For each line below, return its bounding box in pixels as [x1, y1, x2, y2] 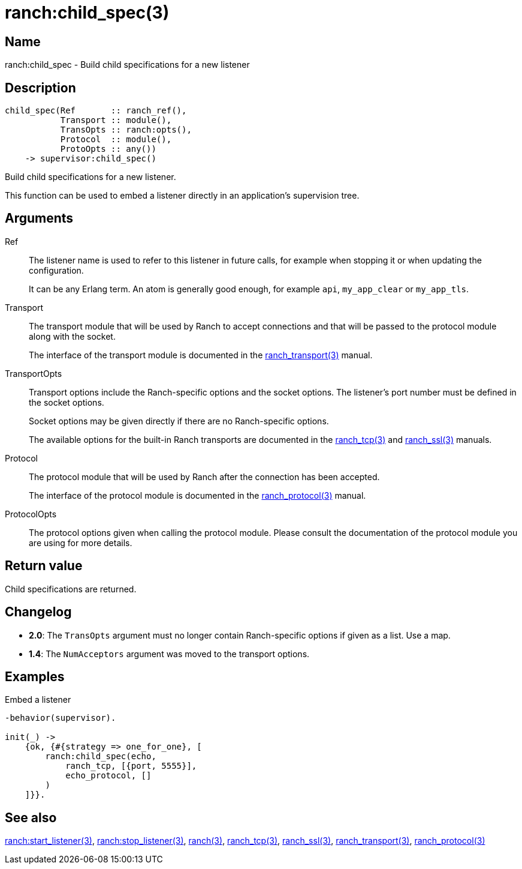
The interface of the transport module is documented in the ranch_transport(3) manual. [29, 349, 373, 360]
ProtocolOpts [5, 508, 57, 519]
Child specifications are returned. [5, 583, 137, 594]
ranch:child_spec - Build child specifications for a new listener [5, 59, 250, 70]
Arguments [5, 211, 74, 226]
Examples [5, 669, 65, 684]
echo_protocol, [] [65, 771, 152, 781]
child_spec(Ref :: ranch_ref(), [5, 106, 187, 116]
